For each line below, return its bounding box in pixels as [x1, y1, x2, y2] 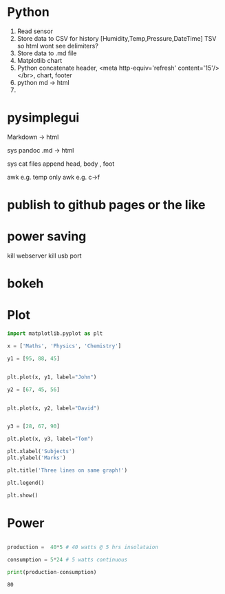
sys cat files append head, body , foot [7, 160, 115, 168]
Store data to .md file [17, 49, 77, 57]
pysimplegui [7, 110, 80, 126]
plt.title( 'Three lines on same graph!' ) [7, 467, 128, 474]
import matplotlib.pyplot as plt [7, 330, 103, 337]
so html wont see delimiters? [17, 41, 98, 50]
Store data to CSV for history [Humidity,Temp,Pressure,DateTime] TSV [17, 34, 217, 42]
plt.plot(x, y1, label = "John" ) [7, 374, 97, 381]
